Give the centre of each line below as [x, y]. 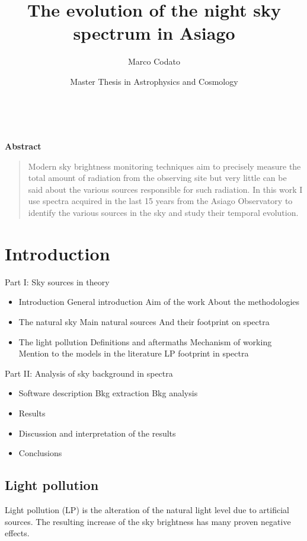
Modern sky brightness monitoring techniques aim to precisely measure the [164, 166]
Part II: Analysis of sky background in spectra [89, 373]
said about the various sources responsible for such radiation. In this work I [165, 189]
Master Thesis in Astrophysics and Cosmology [154, 81]
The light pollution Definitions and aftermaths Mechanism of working [145, 341]
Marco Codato [154, 61]
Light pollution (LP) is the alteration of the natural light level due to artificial [147, 509]
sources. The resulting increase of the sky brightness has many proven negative [148, 521]
